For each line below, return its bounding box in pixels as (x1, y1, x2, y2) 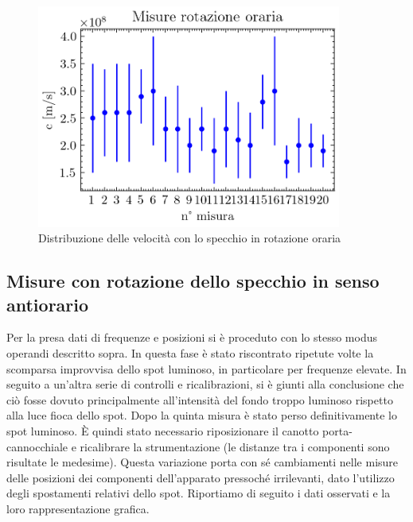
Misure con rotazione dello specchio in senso (6, 269, 380, 293)
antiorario (6, 292, 89, 316)
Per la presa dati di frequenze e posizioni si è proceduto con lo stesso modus (6, 329, 377, 346)
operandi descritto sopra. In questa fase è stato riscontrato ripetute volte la (6, 344, 374, 361)
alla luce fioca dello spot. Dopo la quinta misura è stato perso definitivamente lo (6, 407, 397, 423)
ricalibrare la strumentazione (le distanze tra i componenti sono (80, 438, 390, 454)
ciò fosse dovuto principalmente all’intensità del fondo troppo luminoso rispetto (6, 391, 393, 408)
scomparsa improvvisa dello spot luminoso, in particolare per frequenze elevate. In (6, 360, 407, 377)
